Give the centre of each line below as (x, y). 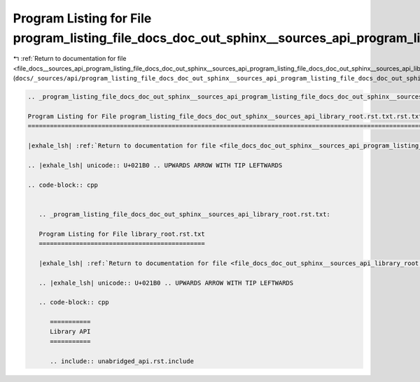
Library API (70, 332)
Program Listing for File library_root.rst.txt (122, 234)
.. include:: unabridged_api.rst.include (122, 361)
